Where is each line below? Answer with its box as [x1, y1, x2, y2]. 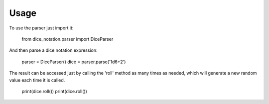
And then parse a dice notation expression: [9, 47, 98, 53]
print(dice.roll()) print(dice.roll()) [21, 88, 87, 94]
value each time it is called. [9, 77, 65, 83]
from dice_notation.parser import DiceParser [21, 36, 114, 42]
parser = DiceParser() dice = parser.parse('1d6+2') [21, 59, 126, 65]
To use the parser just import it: [9, 25, 74, 31]
